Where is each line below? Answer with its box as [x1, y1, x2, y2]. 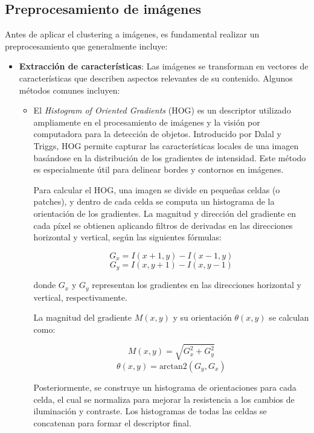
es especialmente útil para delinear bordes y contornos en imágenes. [33, 163, 284, 176]
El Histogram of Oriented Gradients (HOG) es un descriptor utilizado [33, 104, 291, 117]
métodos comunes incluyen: [19, 83, 120, 96]
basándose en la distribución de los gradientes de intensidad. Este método [33, 151, 306, 164]
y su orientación [173, 311, 232, 324]
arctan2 [159, 362, 187, 371]
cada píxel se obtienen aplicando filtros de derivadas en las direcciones [33, 219, 293, 231]
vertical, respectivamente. [33, 290, 127, 303]
